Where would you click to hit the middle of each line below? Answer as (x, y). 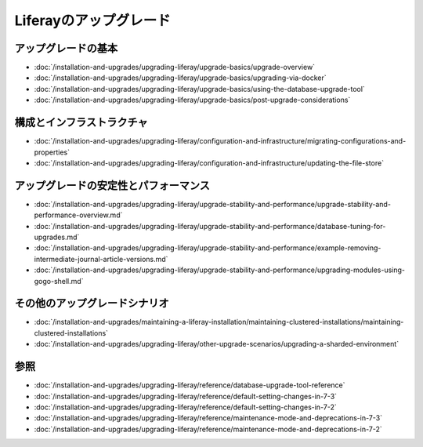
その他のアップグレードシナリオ (92, 303)
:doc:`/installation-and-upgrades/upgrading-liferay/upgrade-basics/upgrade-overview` (175, 67)
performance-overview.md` (78, 215)
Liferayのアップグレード (93, 20)
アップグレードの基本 (66, 48)
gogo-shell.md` (59, 281)
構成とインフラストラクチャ (81, 123)
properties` (52, 152)
